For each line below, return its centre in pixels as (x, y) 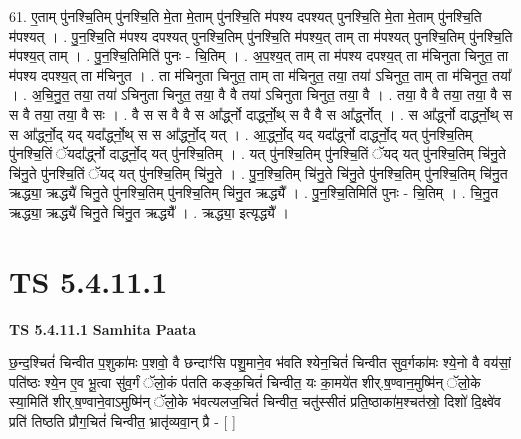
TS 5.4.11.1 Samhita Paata (103, 328)
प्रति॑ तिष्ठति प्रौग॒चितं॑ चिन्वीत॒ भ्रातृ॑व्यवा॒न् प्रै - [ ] (122, 421)
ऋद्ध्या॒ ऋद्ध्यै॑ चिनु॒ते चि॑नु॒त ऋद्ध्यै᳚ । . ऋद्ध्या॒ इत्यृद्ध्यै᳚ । (149, 211)
